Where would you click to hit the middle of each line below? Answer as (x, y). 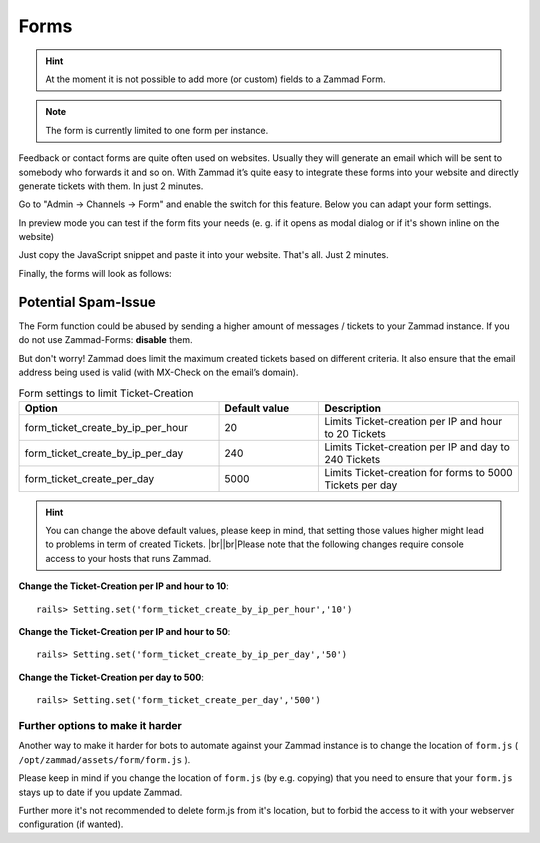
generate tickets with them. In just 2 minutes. (111, 186)
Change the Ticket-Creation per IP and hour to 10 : (123, 586)
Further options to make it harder (100, 725)
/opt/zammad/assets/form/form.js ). (104, 759)
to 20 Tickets (355, 433)
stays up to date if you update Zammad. (100, 792)
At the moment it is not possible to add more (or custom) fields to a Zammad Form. (215, 79)
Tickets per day (361, 485)
